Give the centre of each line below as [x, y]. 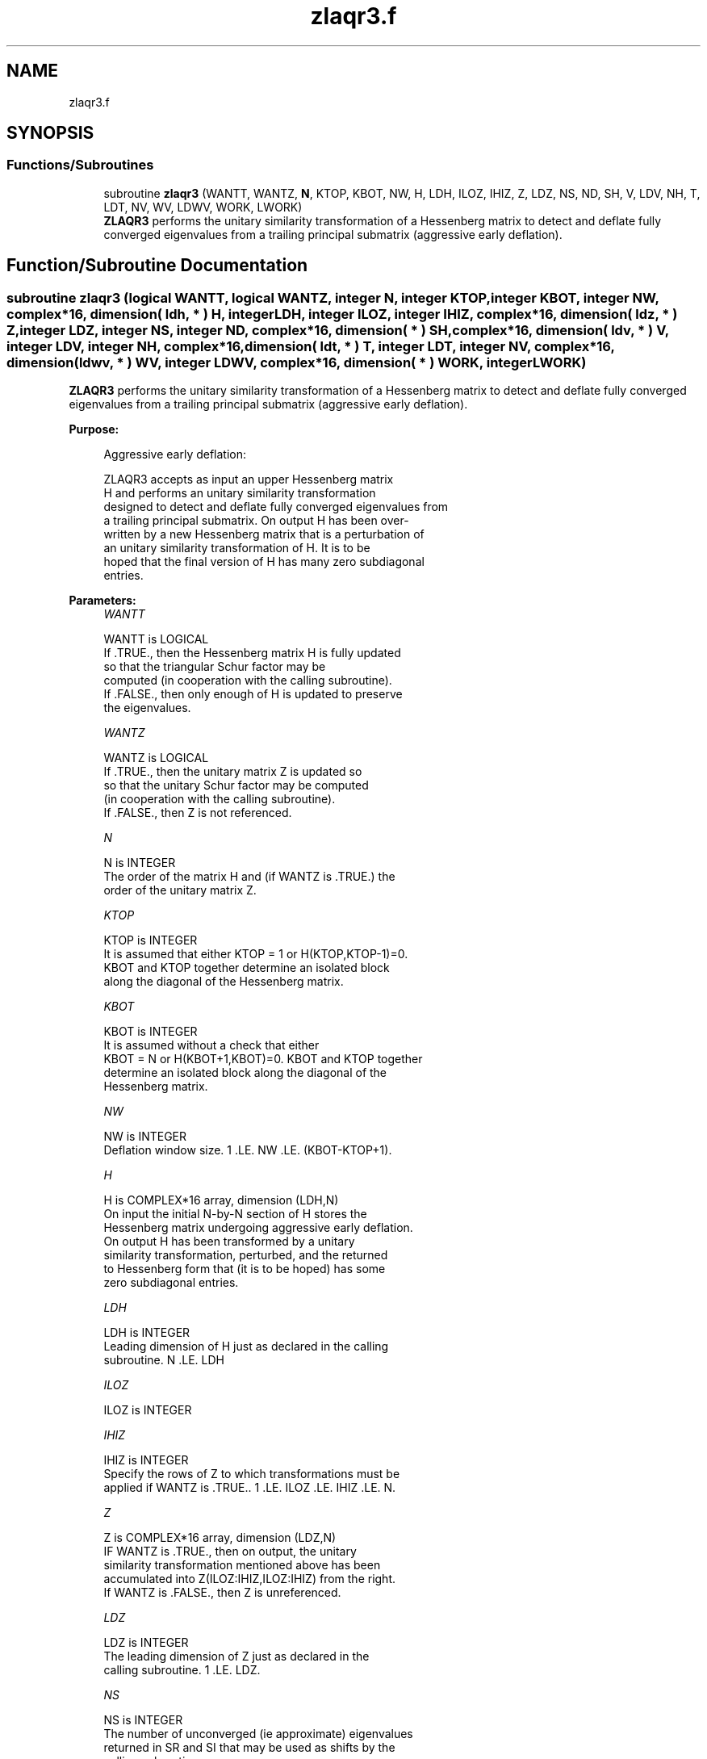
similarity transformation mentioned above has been [242, 1565]
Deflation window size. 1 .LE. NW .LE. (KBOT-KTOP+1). [248, 1150]
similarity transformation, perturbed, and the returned [246, 1255]
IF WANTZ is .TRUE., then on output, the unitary [230, 1552]
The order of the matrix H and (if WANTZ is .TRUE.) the [249, 877]
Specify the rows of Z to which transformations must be [252, 1474]
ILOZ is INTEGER [148, 1410]
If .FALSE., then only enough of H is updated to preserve [253, 694]
